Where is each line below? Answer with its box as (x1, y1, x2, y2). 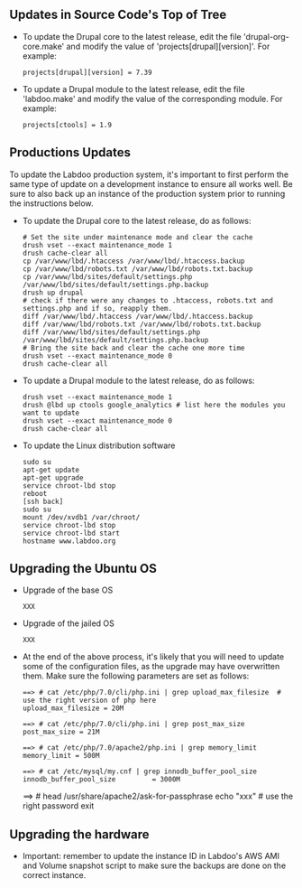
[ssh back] (22, 497, 64, 506)
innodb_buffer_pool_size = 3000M (22, 775, 180, 784)
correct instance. (22, 870, 87, 881)
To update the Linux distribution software (22, 440, 176, 451)
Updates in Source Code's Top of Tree (9, 7, 227, 23)
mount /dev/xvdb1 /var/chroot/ (22, 512, 141, 522)
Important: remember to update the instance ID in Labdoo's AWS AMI (22, 851, 280, 862)
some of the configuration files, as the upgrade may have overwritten (22, 661, 280, 672)
